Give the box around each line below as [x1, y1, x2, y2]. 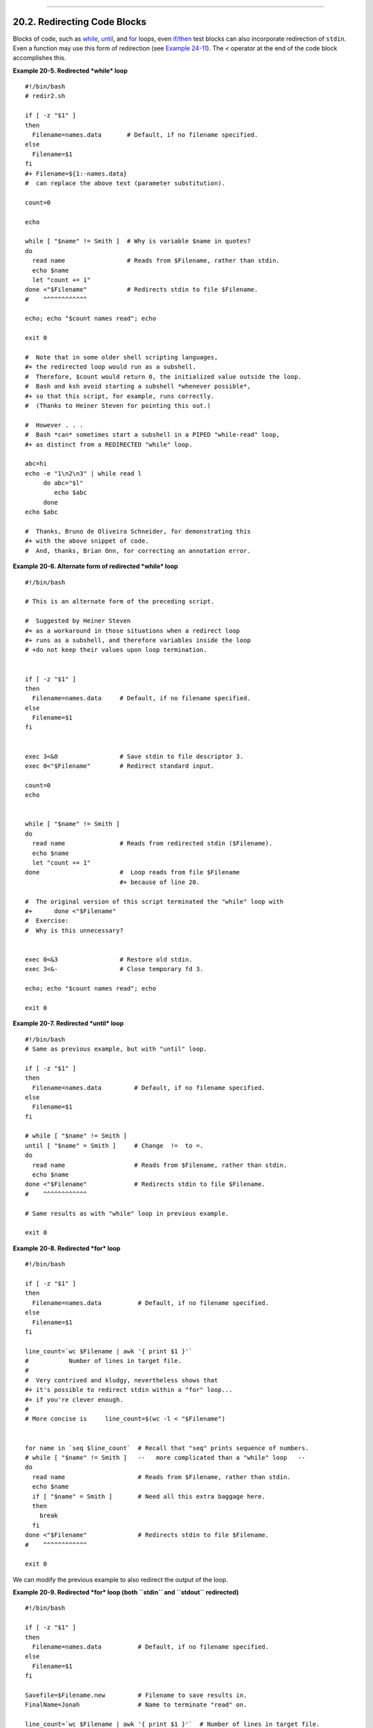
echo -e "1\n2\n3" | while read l [25, 469, 142, 477]
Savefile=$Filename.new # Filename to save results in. [25, 1691, 248, 1699]
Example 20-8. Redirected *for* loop [12, 1244, 121, 1252]
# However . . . [25, 421, 84, 429]
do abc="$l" [43, 479, 84, 487]
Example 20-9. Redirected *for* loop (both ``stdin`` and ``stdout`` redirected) [12, 1588, 239, 1597]
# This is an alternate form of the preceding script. [25, 598, 215, 605]
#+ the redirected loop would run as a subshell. [25, 363, 197, 371]
